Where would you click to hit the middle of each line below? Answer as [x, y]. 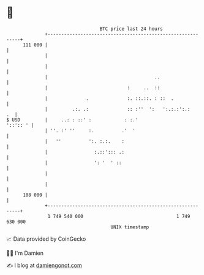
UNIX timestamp [130, 227]
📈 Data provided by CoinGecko [46, 239]
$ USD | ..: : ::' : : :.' [72, 120]
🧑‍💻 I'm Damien [25, 253]
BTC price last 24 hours [131, 29]
